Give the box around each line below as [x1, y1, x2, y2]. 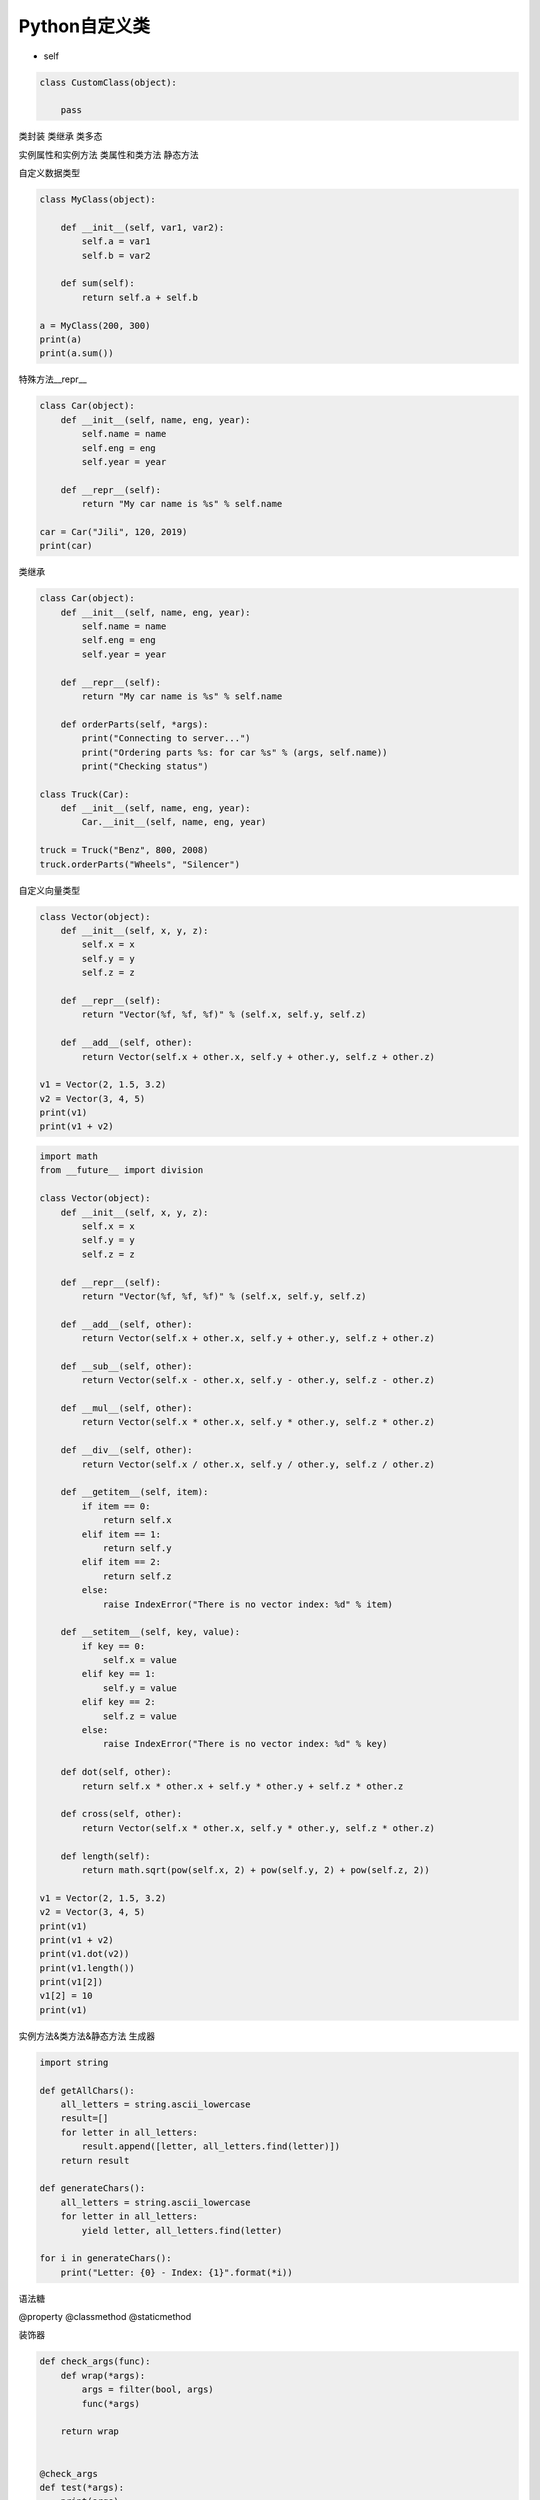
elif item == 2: [81, 1556, 162, 1568]
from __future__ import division [39, 1165, 204, 1176]
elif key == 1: [81, 1668, 157, 1680]
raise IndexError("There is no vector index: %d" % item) [102, 1598, 394, 1610]
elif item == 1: [81, 1528, 162, 1540]
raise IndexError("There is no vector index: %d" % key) [102, 1738, 388, 1750]
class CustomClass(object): [39, 76, 177, 88]
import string [39, 2056, 109, 2068]
